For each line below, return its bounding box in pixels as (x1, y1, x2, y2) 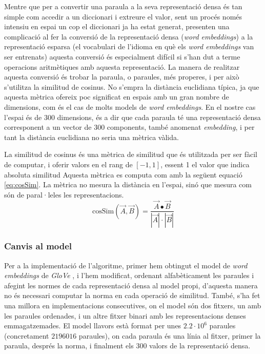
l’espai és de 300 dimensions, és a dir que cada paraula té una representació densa (4, 111, 261, 122)
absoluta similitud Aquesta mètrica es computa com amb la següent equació (4, 169, 242, 180)
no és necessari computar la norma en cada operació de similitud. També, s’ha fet (4, 290, 260, 301)
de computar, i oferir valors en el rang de (4, 159, 133, 169)
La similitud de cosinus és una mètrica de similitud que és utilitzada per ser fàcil (4, 149, 257, 160)
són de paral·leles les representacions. (4, 189, 124, 200)
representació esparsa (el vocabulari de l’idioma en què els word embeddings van (4, 41, 254, 52)
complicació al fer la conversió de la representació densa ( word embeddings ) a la (4, 31, 253, 42)
